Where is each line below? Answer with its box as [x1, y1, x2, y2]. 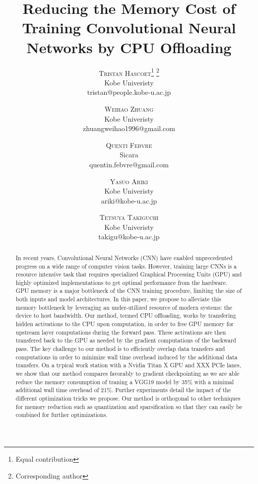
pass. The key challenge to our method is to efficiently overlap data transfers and [15, 345, 225, 353]
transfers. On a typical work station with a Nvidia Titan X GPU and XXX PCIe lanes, [15, 361, 242, 369]
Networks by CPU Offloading [26, 37, 232, 57]
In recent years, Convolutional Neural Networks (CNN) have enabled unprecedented [15, 253, 233, 262]
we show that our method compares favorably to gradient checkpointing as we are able [15, 369, 240, 378]
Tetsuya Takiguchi [99, 212, 159, 222]
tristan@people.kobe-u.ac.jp [87, 87, 171, 97]
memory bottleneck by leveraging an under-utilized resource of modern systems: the [15, 303, 232, 311]
